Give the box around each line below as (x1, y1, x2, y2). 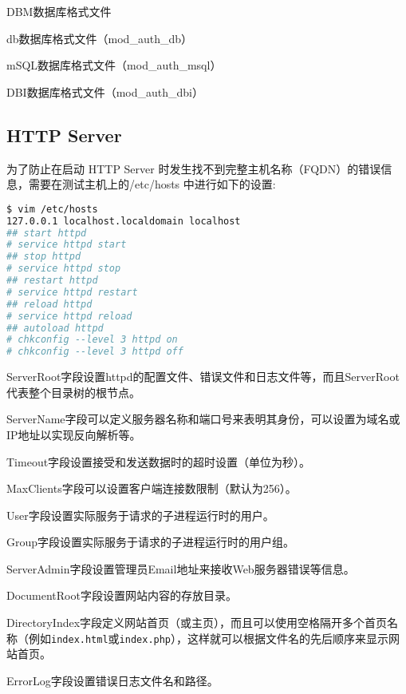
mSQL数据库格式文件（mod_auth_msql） (6, 57, 222, 73)
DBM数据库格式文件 (6, 3, 112, 19)
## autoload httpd (6, 322, 104, 334)
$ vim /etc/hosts (6, 203, 98, 215)
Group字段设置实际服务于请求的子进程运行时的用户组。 (6, 533, 295, 550)
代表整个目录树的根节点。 (6, 383, 140, 400)
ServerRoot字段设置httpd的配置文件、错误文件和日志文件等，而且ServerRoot (6, 368, 400, 385)
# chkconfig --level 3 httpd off (6, 346, 183, 358)
